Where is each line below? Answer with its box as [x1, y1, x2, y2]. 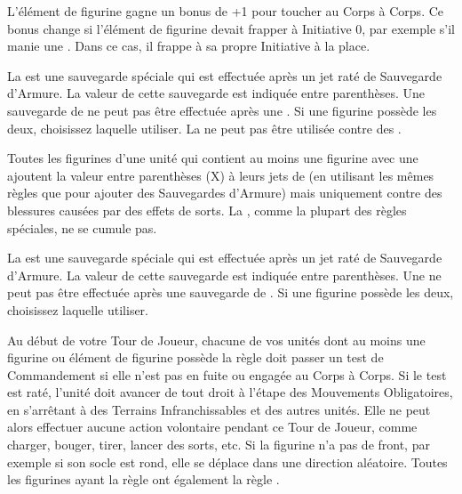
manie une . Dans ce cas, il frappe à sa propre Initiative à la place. [7, 36, 370, 55]
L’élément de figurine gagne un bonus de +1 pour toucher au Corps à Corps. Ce [7, 2, 444, 20]
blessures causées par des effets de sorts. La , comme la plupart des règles [7, 200, 407, 219]
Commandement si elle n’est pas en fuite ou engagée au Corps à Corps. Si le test [7, 365, 447, 384]
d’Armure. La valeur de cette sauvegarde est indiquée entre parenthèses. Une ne [7, 265, 442, 284]
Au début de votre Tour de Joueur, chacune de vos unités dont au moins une [7, 330, 426, 349]
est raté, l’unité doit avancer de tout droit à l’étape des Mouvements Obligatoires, [7, 383, 453, 401]
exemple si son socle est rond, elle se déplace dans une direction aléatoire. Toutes [7, 452, 448, 471]
